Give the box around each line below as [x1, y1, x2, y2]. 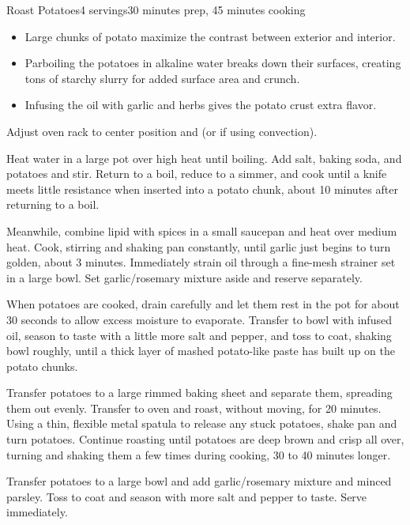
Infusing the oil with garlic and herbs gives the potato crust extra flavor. [24, 96, 377, 113]
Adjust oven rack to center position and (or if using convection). [6, 123, 318, 139]
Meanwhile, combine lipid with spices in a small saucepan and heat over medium [6, 222, 397, 239]
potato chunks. [6, 357, 78, 374]
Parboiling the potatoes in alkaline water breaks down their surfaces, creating [24, 55, 401, 71]
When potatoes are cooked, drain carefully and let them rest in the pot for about [6, 296, 400, 312]
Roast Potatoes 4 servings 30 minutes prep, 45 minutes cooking [6, 2, 306, 17]
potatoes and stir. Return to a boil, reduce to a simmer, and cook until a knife [6, 165, 387, 182]
